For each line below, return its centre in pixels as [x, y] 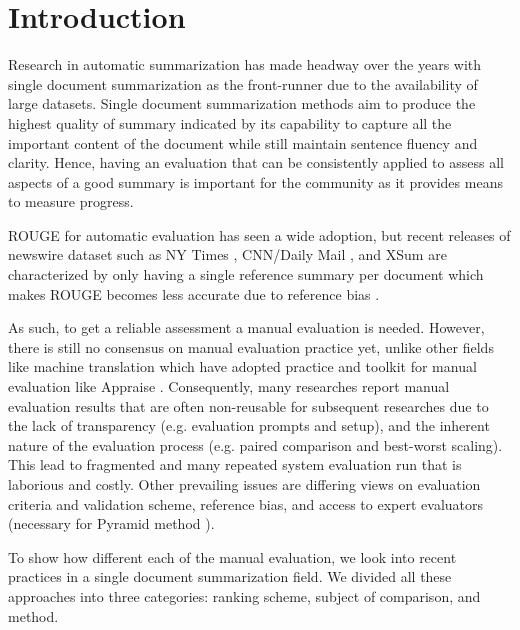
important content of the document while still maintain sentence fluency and [243, 142]
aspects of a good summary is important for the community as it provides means [255, 181]
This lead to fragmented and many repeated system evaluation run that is [235, 464]
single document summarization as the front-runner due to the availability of [243, 83]
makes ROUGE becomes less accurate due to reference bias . [194, 293]
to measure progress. [71, 201]
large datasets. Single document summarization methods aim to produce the [242, 103]
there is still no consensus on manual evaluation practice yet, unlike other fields [251, 346]
